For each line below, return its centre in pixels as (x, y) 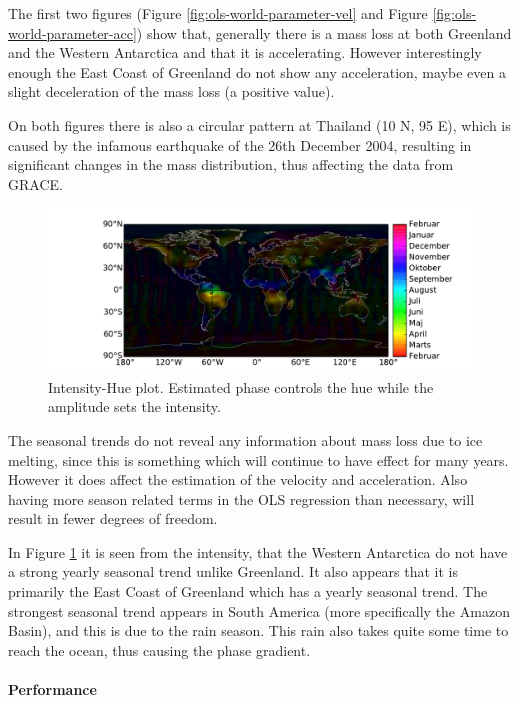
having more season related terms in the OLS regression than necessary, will (241, 498)
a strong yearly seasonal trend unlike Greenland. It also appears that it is (233, 571)
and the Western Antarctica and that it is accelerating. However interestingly (245, 52)
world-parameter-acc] (72, 32)
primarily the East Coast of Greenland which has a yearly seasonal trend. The (248, 591)
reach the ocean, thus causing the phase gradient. (159, 649)
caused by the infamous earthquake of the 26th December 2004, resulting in (240, 144)
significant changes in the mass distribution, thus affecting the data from (231, 164)
